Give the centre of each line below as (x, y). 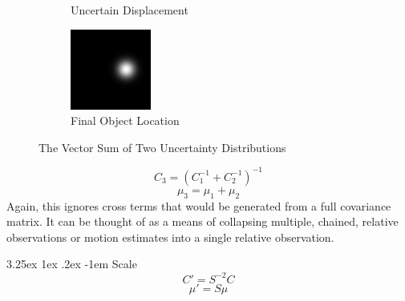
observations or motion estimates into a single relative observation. (170, 237)
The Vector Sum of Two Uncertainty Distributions (162, 147)
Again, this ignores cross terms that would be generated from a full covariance (199, 205)
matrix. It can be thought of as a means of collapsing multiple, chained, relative (202, 221)
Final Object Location (125, 120)
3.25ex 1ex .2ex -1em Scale (72, 264)
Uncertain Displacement (130, 10)
